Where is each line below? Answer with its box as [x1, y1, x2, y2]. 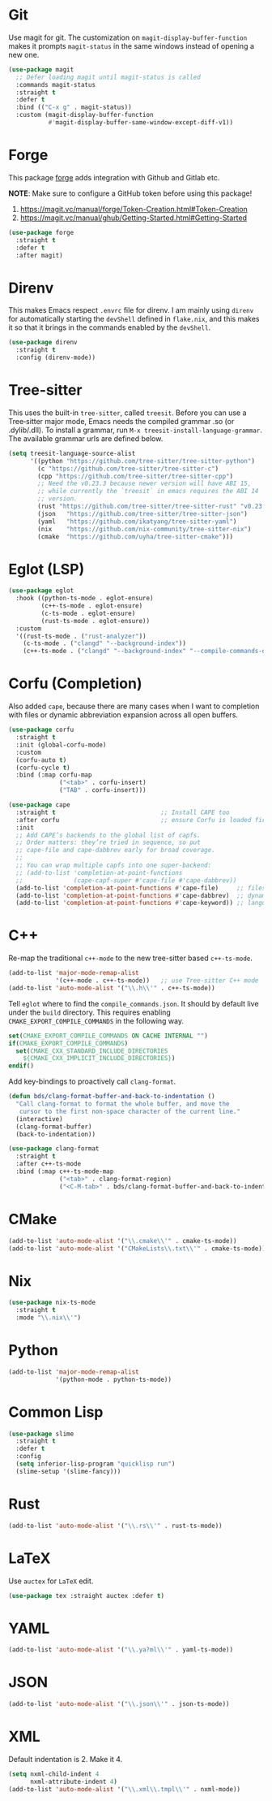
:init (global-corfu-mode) [15, 741, 107, 749]
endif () [8, 1062, 35, 1070]
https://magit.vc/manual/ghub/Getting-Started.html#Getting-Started [19, 213, 248, 223]
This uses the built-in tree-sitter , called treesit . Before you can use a [8, 408, 247, 418]
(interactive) [15, 1115, 63, 1123]
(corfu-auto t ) [15, 755, 67, 764]
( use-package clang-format [8, 1145, 100, 1153]
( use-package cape [8, 801, 70, 809]
